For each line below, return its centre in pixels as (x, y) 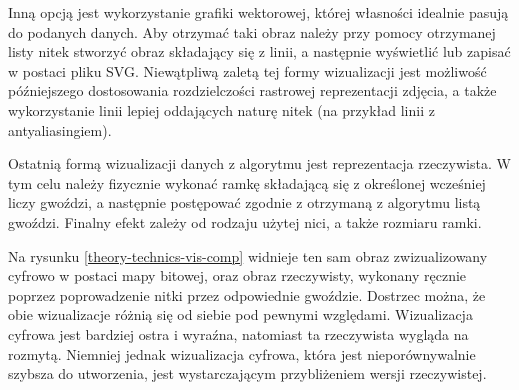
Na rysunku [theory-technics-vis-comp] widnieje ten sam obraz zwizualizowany (248, 255)
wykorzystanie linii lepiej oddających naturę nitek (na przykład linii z (221, 109)
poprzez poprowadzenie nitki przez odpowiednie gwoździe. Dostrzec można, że (247, 294)
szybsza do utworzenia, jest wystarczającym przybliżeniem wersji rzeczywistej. (247, 373)
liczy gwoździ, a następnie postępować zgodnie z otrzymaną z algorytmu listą (244, 202)
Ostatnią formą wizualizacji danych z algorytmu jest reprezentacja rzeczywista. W (259, 163)
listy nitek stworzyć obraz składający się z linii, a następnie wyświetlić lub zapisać (259, 51)
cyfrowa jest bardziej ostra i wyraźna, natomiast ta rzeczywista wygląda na (238, 333)
